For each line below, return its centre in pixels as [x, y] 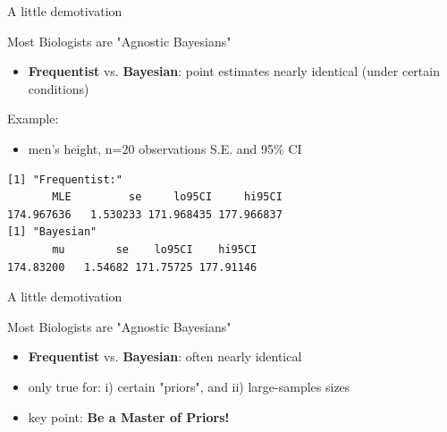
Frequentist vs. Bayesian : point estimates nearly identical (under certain [234, 71]
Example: [33, 119]
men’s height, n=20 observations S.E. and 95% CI [165, 148]
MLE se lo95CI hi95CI [167, 197]
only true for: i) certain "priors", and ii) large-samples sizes [189, 386]
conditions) [59, 88]
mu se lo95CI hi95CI [155, 249]
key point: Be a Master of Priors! [129, 416]
